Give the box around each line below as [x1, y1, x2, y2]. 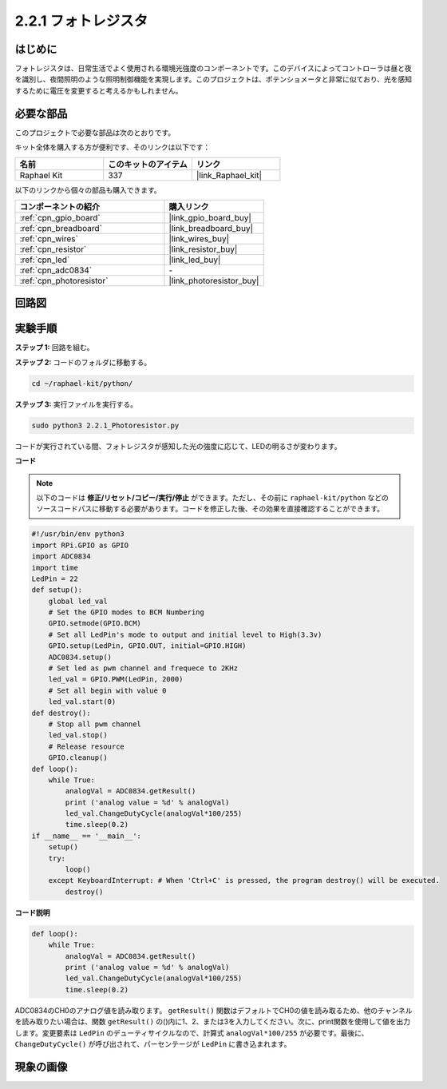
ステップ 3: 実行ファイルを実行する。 [14, 399, 137, 409]
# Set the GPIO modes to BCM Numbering [48, 608, 205, 617]
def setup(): [31, 586, 83, 594]
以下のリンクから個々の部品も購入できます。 [14, 185, 161, 195]
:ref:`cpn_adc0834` [19, 264, 93, 276]
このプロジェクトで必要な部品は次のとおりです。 [14, 128, 176, 137]
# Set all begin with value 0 [48, 686, 167, 695]
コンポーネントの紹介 [19, 201, 100, 212]
